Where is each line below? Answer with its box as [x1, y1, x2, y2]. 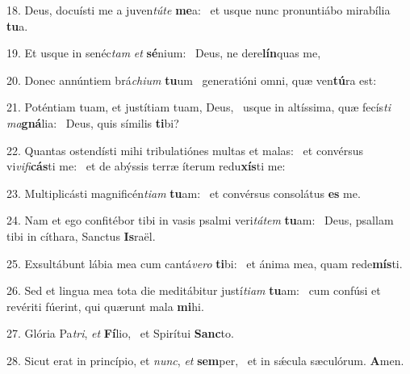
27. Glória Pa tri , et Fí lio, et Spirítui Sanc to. [6, 325, 234, 342]
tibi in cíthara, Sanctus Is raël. [6, 227, 156, 244]
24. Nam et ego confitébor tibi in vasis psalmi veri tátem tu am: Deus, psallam [6, 212, 394, 229]
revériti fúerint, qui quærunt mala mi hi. [6, 297, 204, 314]
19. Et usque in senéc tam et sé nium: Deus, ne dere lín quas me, [6, 44, 321, 61]
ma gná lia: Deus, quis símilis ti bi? [6, 114, 179, 131]
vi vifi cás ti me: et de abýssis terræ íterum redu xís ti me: [6, 158, 286, 174]
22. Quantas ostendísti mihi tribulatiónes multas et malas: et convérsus [6, 141, 364, 158]
